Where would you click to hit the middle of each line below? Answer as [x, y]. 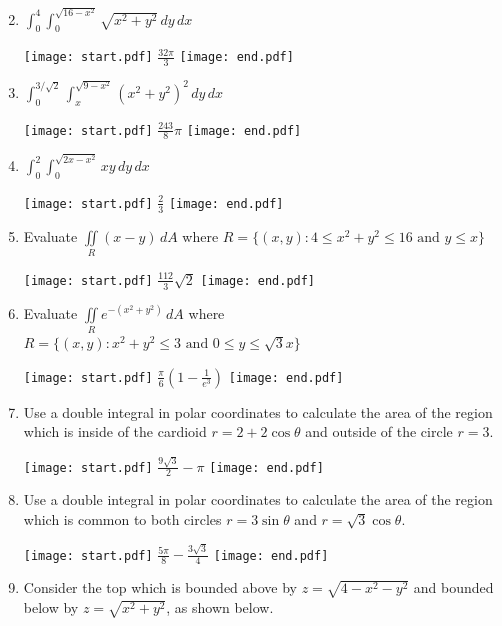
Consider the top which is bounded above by [160, 587]
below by [51, 606]
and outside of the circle [379, 431]
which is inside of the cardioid [115, 431]
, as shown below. [220, 606]
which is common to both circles [122, 519]
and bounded [453, 587]
